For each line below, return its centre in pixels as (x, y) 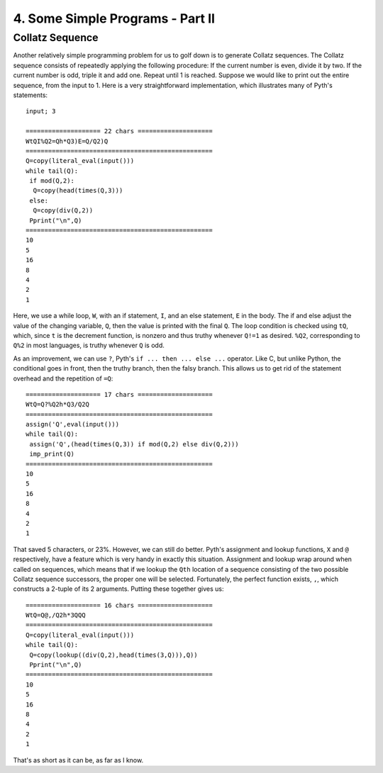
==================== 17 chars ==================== (119, 394)
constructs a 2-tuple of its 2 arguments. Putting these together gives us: (118, 589)
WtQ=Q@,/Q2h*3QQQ (56, 615)
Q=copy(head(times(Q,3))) (78, 191)
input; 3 (41, 111)
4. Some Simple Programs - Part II (114, 18)
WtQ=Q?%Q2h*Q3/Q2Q (58, 405)
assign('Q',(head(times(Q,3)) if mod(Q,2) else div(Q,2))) (134, 444)
